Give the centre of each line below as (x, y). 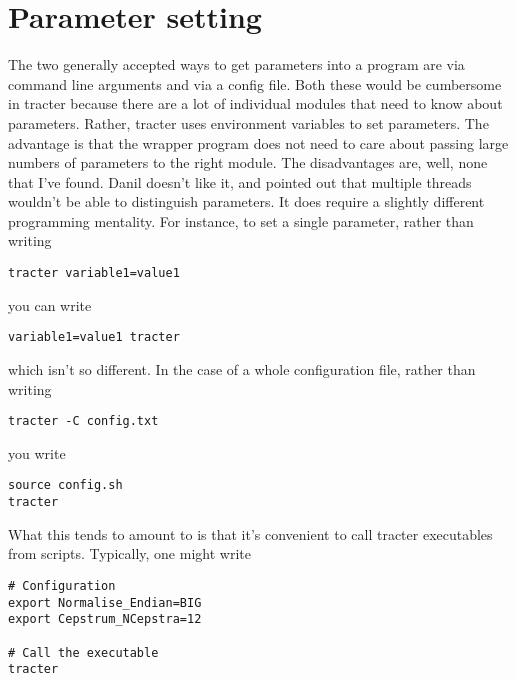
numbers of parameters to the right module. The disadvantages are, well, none (248, 162)
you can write (50, 304)
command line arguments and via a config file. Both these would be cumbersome (255, 83)
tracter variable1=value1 (94, 273)
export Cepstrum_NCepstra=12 (105, 619)
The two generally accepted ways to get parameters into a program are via (236, 64)
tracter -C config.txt (83, 421)
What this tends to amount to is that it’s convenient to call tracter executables (250, 533)
